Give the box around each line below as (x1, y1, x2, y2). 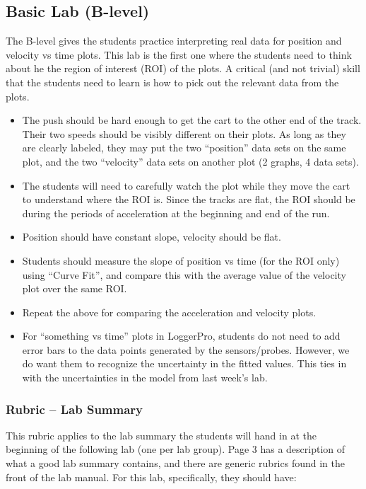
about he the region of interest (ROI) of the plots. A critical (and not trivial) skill (6, 61, 360, 76)
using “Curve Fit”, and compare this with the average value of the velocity (22, 267, 346, 282)
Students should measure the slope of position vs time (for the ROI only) (22, 253, 340, 267)
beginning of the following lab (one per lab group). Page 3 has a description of (6, 442, 346, 456)
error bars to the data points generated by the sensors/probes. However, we (22, 342, 350, 357)
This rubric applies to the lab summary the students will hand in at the (6, 427, 317, 442)
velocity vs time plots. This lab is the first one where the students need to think (6, 47, 352, 62)
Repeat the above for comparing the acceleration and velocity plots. (22, 304, 317, 319)
